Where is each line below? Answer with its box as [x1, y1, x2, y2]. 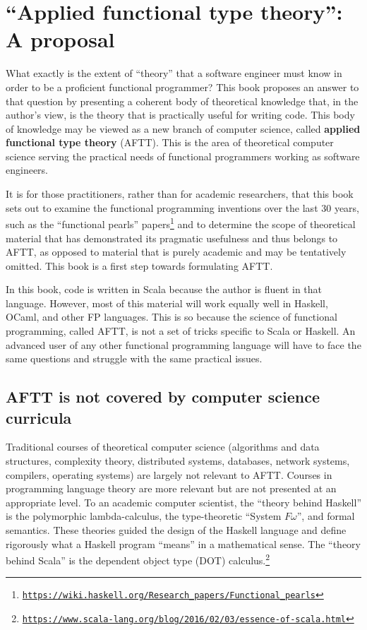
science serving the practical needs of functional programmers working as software [6, 148, 360, 163]
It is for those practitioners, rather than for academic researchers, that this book [6, 186, 354, 201]
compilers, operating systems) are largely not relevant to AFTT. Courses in [6, 467, 332, 482]
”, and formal [296, 509, 355, 523]
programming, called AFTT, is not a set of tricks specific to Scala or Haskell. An [6, 323, 356, 338]
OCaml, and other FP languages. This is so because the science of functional [6, 309, 337, 324]
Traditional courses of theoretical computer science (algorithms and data [6, 439, 320, 454]
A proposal [6, 25, 115, 54]
